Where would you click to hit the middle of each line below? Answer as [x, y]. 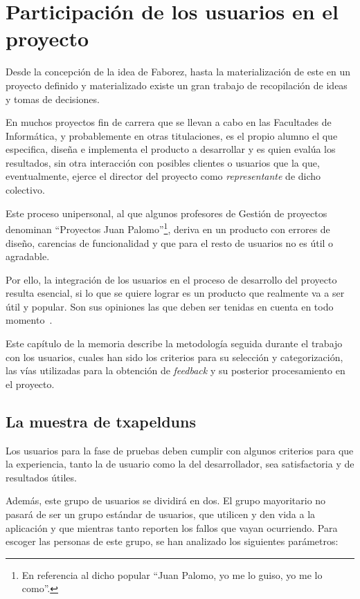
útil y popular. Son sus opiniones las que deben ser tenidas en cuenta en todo [170, 306]
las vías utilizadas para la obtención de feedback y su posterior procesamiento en [175, 370]
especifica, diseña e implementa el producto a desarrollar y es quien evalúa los [171, 149]
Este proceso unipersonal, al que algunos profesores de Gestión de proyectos [166, 213]
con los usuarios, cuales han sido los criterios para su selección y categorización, [174, 357]
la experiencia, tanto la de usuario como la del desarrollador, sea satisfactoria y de [180, 464]
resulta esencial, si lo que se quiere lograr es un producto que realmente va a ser [175, 293]
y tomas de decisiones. [53, 99]
